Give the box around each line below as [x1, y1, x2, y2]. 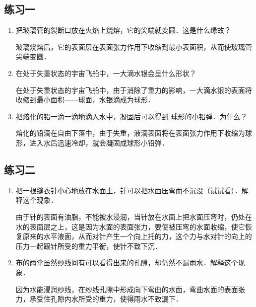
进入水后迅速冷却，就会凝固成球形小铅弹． [29, 137, 169, 148]
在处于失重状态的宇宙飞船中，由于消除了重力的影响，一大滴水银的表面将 [15, 84, 252, 95]
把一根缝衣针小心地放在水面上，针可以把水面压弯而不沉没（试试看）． [15, 185, 242, 195]
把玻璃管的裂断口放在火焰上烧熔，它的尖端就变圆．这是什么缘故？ [15, 25, 231, 35]
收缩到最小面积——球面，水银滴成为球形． [15, 94, 155, 105]
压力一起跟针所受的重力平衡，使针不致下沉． [15, 240, 162, 251]
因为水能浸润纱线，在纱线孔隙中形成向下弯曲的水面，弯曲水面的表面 [15, 284, 238, 294]
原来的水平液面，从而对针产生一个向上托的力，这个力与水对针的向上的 [22, 231, 252, 241]
